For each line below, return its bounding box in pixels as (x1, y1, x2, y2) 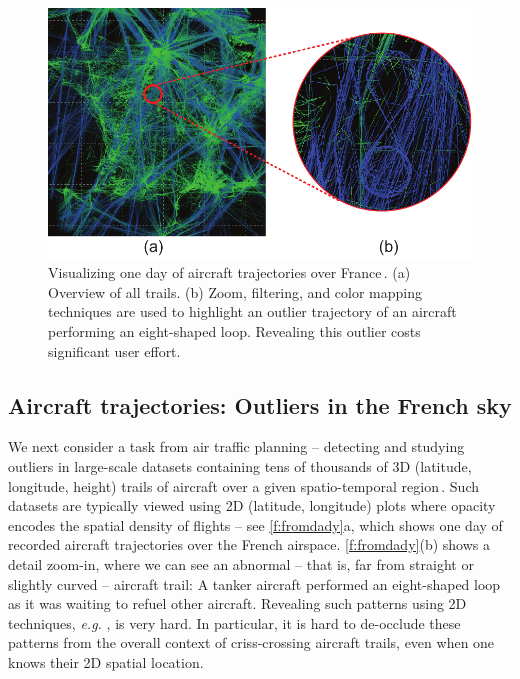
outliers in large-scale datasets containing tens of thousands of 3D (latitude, (8, 455, 472, 476)
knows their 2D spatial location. (8, 651, 204, 672)
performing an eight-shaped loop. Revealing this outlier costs (48, 320, 421, 341)
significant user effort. (48, 340, 181, 361)
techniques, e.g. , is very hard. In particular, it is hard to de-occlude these (8, 612, 461, 633)
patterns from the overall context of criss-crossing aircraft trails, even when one (8, 632, 495, 653)
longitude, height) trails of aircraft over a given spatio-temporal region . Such (8, 475, 479, 496)
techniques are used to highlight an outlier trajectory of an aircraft (48, 301, 457, 322)
